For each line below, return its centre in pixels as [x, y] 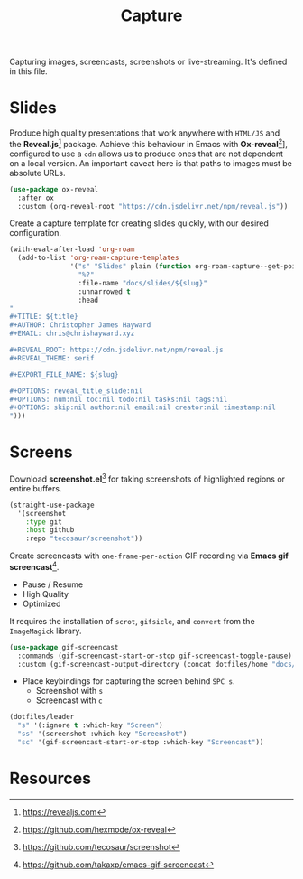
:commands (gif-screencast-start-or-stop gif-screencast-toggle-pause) [155, 656]
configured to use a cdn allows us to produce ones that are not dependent [147, 154]
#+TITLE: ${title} [44, 317]
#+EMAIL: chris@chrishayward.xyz [72, 334]
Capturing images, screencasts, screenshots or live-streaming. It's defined [148, 62]
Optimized [41, 603]
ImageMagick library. [46, 631]
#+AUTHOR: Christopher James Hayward [80, 325]
